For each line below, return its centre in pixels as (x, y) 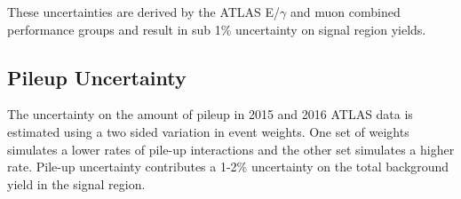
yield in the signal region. (76, 183)
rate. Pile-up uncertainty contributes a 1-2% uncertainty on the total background (228, 167)
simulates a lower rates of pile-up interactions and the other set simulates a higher (231, 149)
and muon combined (346, 12)
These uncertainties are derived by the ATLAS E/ (144, 12)
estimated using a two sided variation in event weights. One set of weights (208, 131)
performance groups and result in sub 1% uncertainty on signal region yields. (217, 29)
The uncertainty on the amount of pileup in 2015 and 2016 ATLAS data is (210, 114)
